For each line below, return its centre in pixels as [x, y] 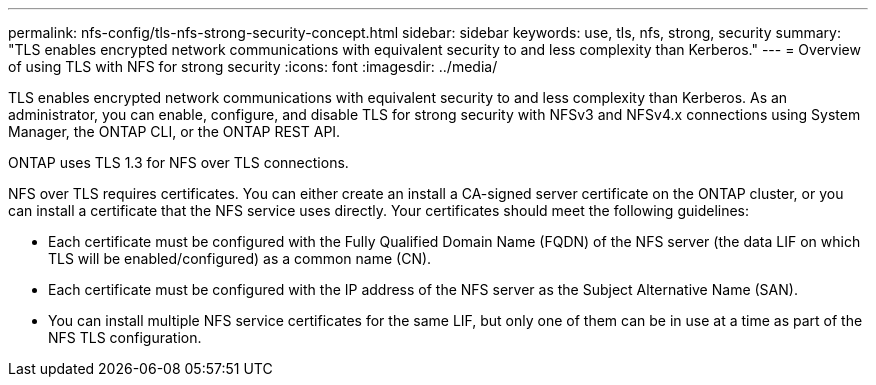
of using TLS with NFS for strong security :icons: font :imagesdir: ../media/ [253, 66]
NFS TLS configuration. [125, 337]
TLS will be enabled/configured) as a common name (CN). [240, 258]
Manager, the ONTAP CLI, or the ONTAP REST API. [174, 131]
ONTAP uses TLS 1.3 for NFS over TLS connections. [178, 162]
